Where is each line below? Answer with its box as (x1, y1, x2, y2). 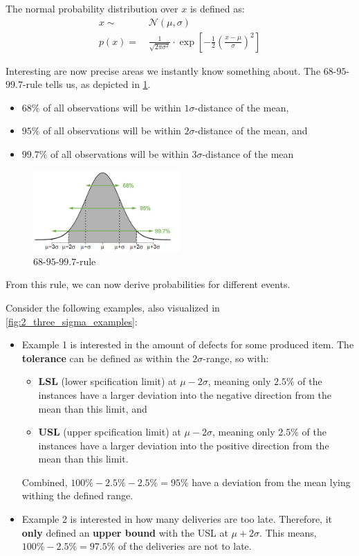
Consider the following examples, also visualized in (6, 300, 220, 314)
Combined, (21, 474, 68, 489)
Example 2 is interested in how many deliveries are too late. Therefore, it (21, 512, 332, 526)
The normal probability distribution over (6, 1, 178, 15)
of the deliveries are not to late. (118, 539, 252, 553)
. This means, (259, 525, 317, 539)
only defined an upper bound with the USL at (21, 525, 228, 539)
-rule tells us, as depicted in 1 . (22, 77, 151, 91)
